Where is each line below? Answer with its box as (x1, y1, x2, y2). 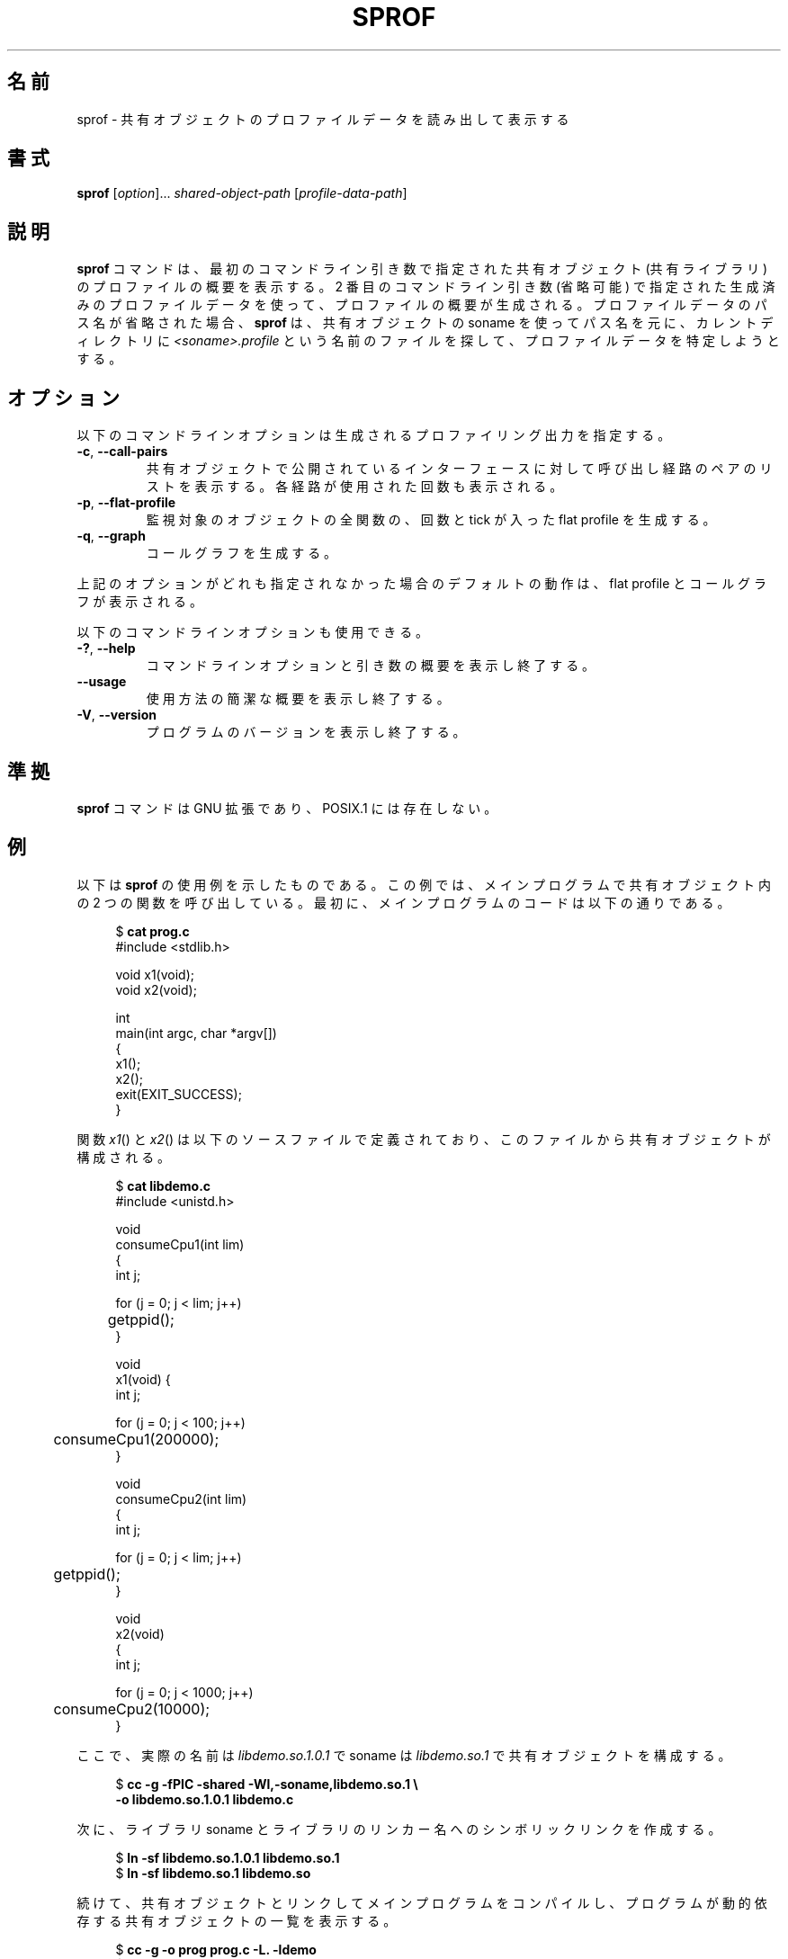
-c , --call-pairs (76, 443, 168, 460)
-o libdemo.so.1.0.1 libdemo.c (115, 1791, 294, 1807)
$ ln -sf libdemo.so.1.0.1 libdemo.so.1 (115, 1849, 340, 1865)
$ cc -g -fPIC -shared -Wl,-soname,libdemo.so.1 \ (115, 1776, 418, 1792)
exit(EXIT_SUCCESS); (115, 1086, 242, 1102)
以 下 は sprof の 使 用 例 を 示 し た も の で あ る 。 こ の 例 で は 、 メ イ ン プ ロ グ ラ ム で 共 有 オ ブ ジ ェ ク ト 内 (76, 876, 772, 892)
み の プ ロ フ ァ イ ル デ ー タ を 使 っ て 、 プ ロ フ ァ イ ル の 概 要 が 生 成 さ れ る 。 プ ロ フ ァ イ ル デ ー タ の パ (76, 297, 767, 313)
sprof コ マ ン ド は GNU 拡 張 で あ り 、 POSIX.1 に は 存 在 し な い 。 (76, 800, 497, 816)
